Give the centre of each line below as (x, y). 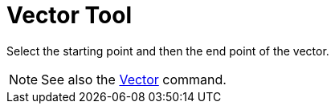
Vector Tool (69, 15)
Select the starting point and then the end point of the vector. (168, 51)
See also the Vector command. (134, 79)
